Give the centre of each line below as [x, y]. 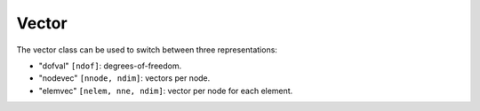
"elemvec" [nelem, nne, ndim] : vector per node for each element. [166, 91]
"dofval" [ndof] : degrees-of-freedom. [110, 66]
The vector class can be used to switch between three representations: [147, 50]
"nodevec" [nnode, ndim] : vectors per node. [124, 78]
